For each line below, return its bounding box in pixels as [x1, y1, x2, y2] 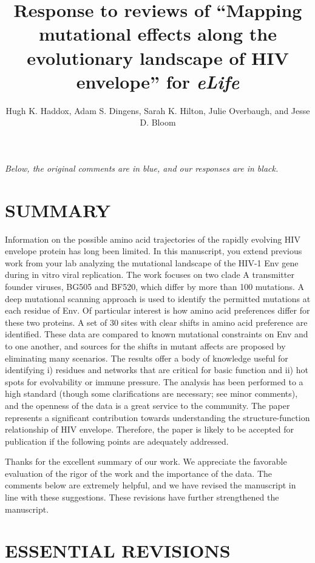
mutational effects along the [39, 21, 277, 46]
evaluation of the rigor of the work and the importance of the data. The [5, 467, 273, 479]
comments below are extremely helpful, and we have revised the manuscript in [5, 479, 296, 491]
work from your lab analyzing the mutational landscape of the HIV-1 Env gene [5, 256, 299, 269]
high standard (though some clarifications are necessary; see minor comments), [5, 387, 298, 400]
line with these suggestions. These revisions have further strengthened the [5, 491, 279, 504]
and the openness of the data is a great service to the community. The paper [5, 399, 290, 411]
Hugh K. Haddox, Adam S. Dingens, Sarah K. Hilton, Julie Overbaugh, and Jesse [5, 104, 310, 116]
